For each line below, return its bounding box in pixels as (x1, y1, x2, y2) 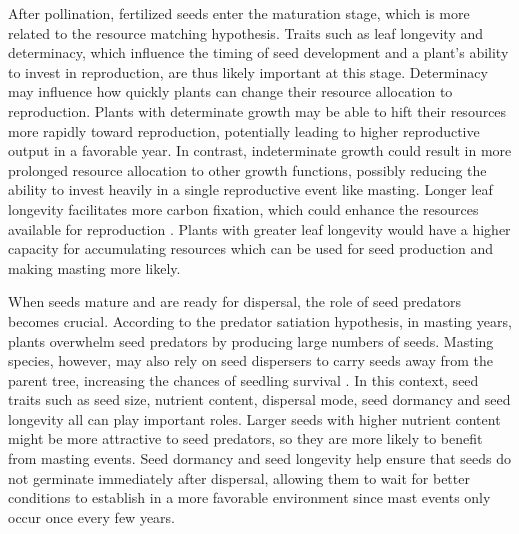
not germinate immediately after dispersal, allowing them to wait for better (8, 467, 470, 488)
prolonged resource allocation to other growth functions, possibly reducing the (8, 159, 487, 180)
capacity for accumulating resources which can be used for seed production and (8, 238, 494, 259)
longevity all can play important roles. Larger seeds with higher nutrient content (8, 408, 501, 429)
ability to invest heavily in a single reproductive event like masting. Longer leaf (8, 179, 493, 200)
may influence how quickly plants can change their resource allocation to (8, 81, 453, 102)
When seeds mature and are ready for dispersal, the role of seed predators (8, 291, 462, 312)
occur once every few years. (8, 506, 175, 527)
